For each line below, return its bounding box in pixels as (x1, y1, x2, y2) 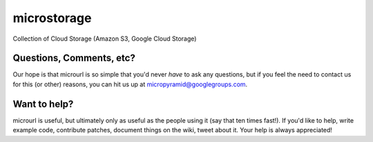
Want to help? (12, 98, 74, 110)
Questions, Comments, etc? (12, 52, 136, 64)
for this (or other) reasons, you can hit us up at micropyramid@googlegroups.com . (12, 80, 248, 88)
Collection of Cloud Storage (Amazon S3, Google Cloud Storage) (12, 34, 197, 43)
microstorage (12, 10, 92, 26)
